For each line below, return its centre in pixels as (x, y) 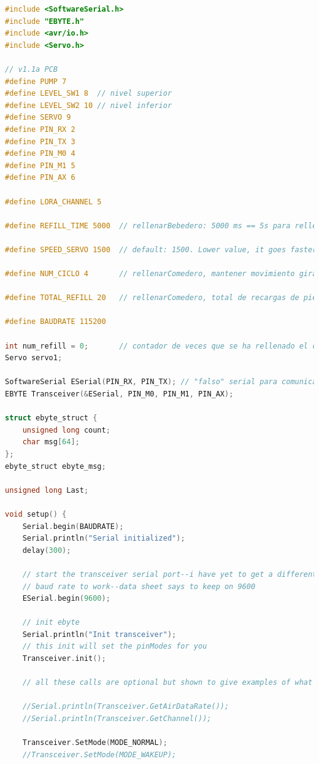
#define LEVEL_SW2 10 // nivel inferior (89, 105)
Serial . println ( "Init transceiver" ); (99, 634)
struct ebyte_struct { (51, 418)
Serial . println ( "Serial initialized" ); (104, 538)
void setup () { (36, 514)
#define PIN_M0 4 (40, 154)
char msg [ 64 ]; (51, 442)
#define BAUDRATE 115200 (56, 322)
